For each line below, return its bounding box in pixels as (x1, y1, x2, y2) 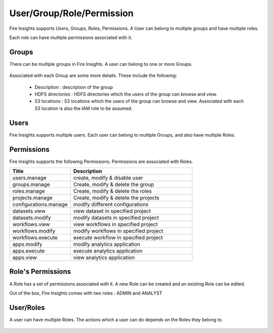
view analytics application (73, 254, 135, 261)
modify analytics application (73, 241, 141, 247)
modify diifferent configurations (73, 201, 149, 207)
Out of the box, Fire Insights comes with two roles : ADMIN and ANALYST (9, 290, 162, 296)
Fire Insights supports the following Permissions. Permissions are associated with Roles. (9, 158, 193, 164)
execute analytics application (73, 247, 143, 254)
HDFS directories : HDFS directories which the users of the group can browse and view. (34, 91, 217, 97)
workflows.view (12, 221, 50, 228)
